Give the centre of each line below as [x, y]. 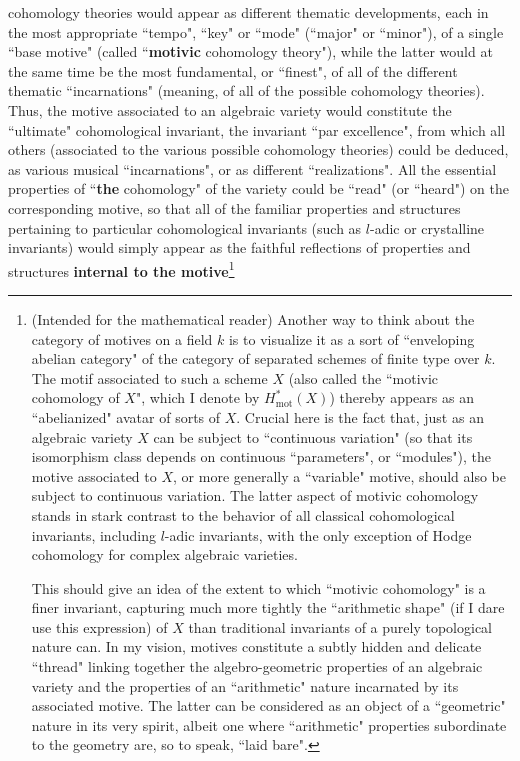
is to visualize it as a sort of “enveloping [351, 338]
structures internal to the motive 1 [121, 269]
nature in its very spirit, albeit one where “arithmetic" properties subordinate [269, 724]
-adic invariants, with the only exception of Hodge [318, 534]
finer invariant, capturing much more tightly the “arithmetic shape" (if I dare [268, 607]
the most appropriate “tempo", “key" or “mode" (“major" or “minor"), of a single [256, 31]
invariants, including [94, 534]
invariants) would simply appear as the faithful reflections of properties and [239, 247]
